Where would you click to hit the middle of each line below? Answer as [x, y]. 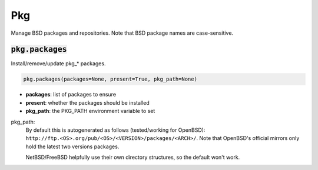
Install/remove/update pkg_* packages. [58, 64]
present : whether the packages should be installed [87, 102]
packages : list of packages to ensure [71, 95]
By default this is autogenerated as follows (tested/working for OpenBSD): [115, 130]
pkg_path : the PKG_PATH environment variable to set [90, 111]
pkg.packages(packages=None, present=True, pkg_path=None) [110, 79]
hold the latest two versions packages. [72, 146]
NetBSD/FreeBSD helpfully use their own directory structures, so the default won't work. [133, 157]
